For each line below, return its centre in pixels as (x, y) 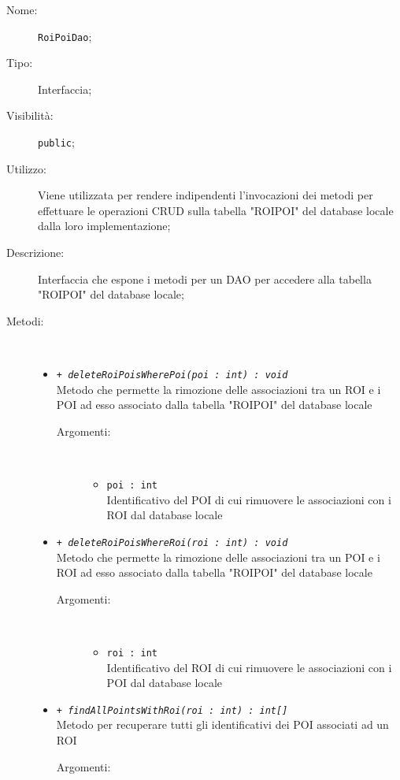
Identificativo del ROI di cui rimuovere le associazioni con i (249, 667)
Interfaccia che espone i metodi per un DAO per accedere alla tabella (205, 279)
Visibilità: (30, 115)
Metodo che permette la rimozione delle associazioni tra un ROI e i (219, 389)
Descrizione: (35, 253)
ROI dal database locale (165, 515)
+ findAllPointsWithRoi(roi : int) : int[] (172, 710)
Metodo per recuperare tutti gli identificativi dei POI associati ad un (222, 724)
